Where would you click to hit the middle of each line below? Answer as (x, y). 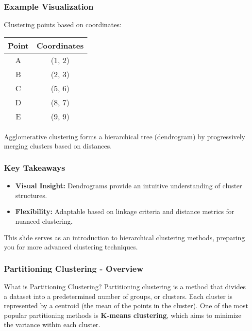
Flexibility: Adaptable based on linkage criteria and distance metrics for (125, 211)
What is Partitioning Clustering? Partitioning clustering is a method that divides (125, 286)
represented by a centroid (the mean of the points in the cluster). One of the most (126, 306)
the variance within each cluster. (52, 324)
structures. (31, 195)
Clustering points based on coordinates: (63, 25)
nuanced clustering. (44, 221)
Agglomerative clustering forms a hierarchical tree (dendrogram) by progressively (125, 136)
